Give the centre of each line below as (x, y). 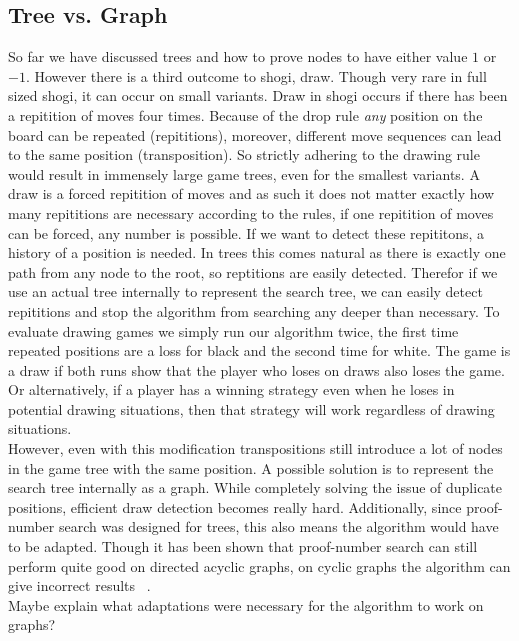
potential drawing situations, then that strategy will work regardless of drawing (251, 408)
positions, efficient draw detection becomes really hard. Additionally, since (235, 506)
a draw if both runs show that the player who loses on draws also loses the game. (256, 369)
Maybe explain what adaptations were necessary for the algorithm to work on (246, 604)
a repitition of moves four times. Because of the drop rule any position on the (245, 114)
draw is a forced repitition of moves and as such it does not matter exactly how (251, 193)
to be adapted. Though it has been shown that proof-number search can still (243, 546)
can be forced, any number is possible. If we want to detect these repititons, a (246, 232)
